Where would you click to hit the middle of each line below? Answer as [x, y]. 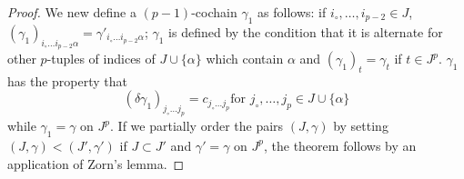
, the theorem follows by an [340, 145]
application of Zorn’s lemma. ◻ [96, 163]
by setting [361, 126]
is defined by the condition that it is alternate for [306, 31]
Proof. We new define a [72, 12]
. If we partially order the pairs [197, 126]
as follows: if [292, 12]
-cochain [214, 12]
